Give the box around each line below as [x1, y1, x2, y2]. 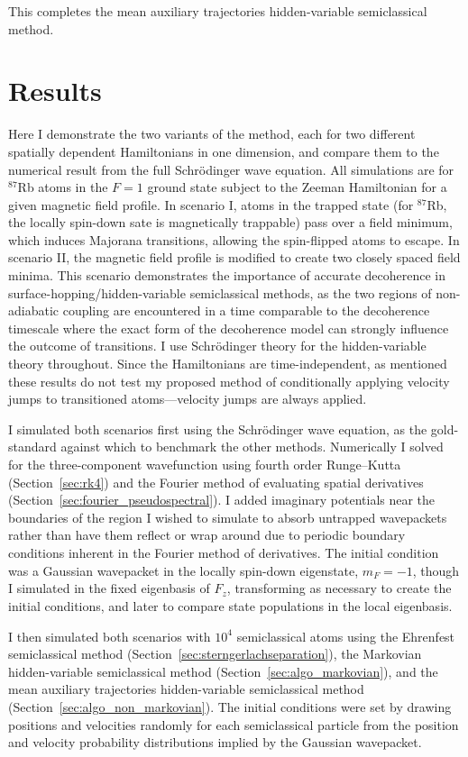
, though [412, 561, 460, 579]
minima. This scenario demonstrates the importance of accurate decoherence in [8, 266, 446, 285]
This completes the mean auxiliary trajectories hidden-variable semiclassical [8, 2, 427, 20]
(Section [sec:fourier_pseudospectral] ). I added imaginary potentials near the [8, 490, 436, 509]
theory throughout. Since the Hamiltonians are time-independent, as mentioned [8, 354, 447, 373]
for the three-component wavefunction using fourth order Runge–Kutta [8, 455, 401, 473]
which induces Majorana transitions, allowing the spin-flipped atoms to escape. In [8, 230, 460, 249]
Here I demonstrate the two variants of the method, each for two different [8, 124, 416, 143]
